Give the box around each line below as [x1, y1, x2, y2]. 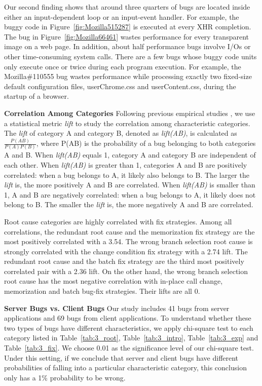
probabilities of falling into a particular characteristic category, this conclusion [4, 362, 247, 373]
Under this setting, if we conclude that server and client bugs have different [4, 352, 239, 363]
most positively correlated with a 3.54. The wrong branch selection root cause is [4, 236, 253, 247]
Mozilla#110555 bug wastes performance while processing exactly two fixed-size [4, 71, 252, 82]
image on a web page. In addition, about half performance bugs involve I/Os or [4, 41, 251, 52]
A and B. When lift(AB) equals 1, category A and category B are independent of [4, 149, 256, 160]
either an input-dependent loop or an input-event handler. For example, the [4, 11, 239, 22]
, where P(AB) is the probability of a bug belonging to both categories [36, 138, 256, 148]
